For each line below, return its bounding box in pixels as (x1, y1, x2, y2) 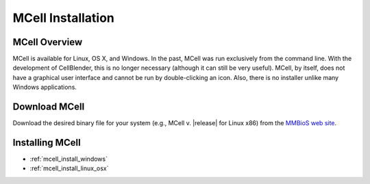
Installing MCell (12, 137, 82, 148)
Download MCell (12, 101, 85, 113)
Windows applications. (12, 83, 77, 92)
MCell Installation (12, 10, 114, 25)
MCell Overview (12, 36, 83, 48)
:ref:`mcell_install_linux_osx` (29, 164, 109, 172)
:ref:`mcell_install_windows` (29, 155, 108, 163)
